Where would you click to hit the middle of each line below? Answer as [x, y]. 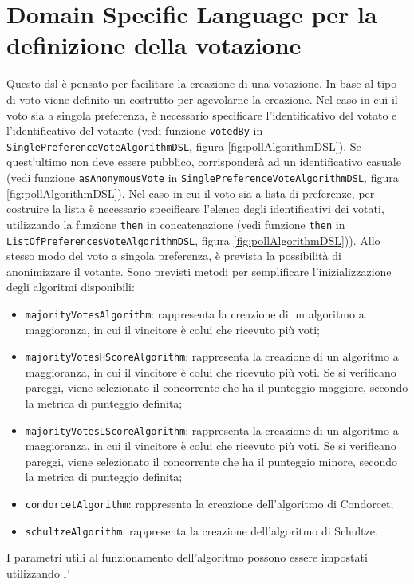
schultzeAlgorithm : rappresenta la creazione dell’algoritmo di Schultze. [201, 530]
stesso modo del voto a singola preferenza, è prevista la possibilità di [174, 256]
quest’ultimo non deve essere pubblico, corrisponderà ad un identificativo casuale [204, 162]
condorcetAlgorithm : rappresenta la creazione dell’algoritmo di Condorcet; [209, 504]
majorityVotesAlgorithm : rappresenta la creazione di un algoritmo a [195, 313]
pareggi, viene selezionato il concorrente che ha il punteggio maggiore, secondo [217, 387]
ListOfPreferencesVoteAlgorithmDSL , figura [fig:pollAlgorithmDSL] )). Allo [193, 240]
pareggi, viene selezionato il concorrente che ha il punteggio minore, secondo [211, 461]
